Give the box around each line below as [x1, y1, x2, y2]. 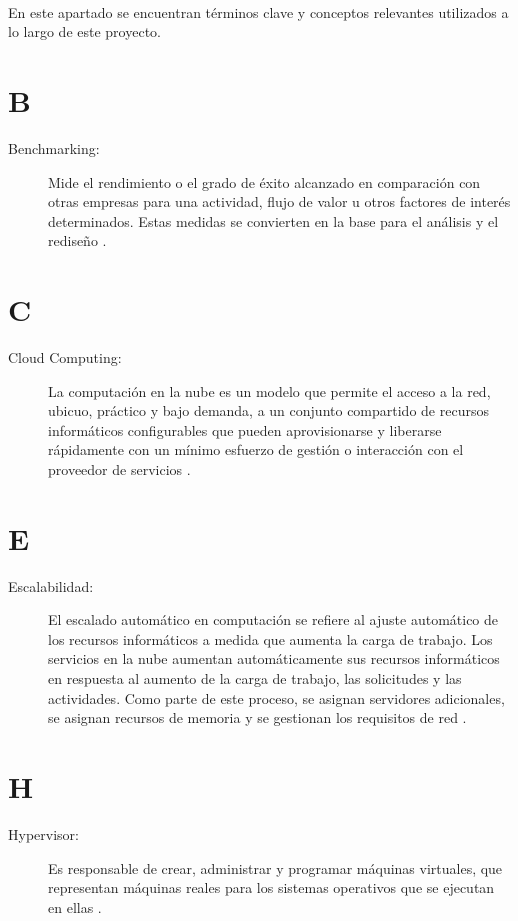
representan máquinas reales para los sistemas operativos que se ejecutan [48, 877, 495, 898]
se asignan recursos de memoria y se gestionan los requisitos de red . [48, 707, 467, 728]
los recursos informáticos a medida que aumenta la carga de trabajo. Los [48, 628, 493, 649]
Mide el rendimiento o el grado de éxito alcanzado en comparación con [48, 171, 481, 192]
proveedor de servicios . [48, 458, 191, 479]
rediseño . [48, 230, 107, 251]
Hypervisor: [8, 823, 79, 844]
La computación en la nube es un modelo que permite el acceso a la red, [48, 380, 491, 401]
